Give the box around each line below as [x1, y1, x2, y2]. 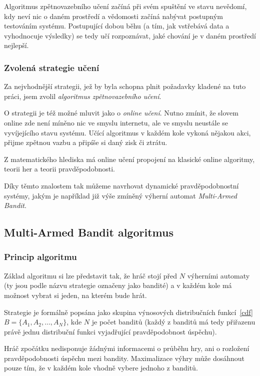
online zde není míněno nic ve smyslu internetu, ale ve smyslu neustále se [4, 117, 228, 127]
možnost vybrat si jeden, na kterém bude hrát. [4, 289, 147, 300]
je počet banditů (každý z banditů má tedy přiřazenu [91, 316, 255, 327]
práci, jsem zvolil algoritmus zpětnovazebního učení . [4, 90, 161, 101]
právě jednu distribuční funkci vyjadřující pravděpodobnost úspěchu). [4, 326, 217, 336]
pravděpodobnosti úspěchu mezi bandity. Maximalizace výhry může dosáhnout [4, 352, 245, 363]
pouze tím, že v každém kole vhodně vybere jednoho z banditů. [4, 362, 198, 373]
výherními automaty [187, 270, 250, 280]
